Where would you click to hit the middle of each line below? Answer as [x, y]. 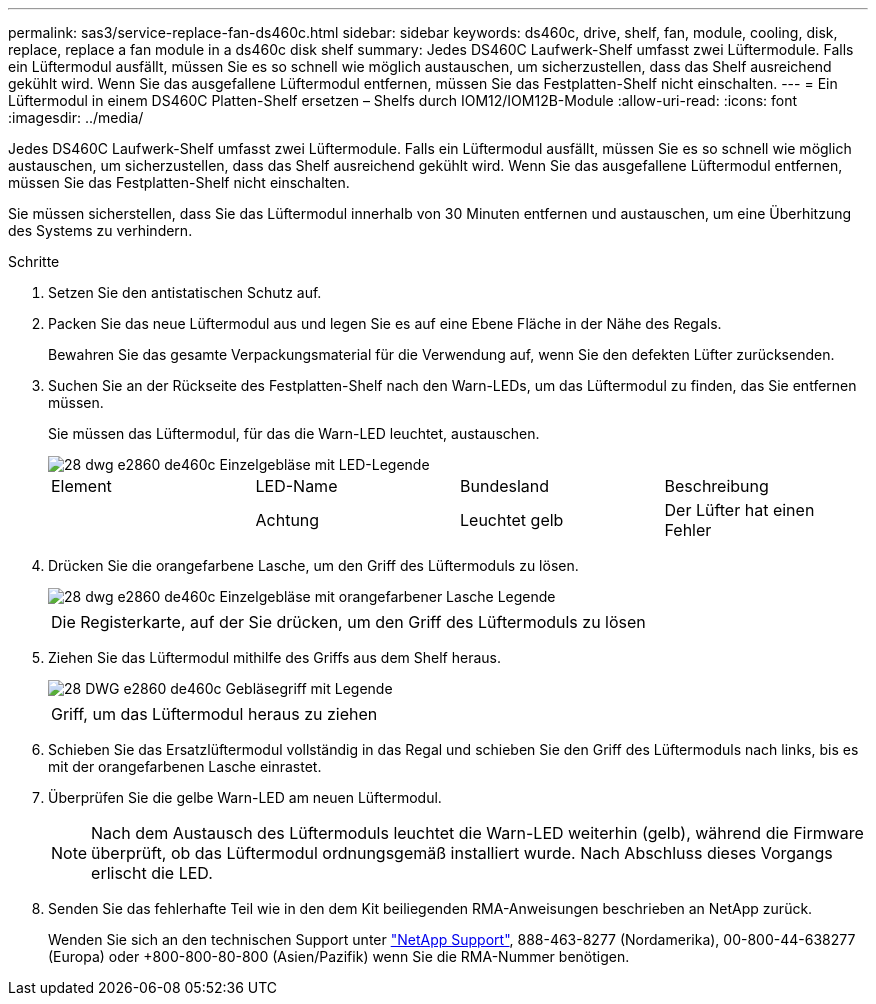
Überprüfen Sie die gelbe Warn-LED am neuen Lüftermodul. [245, 797]
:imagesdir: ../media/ [76, 117]
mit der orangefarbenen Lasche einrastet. [185, 766]
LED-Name [296, 486]
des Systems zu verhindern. [100, 230]
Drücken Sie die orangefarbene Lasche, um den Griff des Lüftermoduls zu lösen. [313, 565]
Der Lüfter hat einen [739, 510]
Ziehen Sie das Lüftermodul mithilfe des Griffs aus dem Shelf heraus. [274, 657]
